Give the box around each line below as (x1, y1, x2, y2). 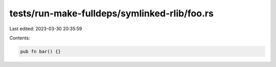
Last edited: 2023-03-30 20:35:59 (9, 26, 82, 32)
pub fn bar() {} (20, 49, 61, 54)
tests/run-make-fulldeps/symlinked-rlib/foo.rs (9, 8, 214, 19)
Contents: (9, 35, 30, 41)
